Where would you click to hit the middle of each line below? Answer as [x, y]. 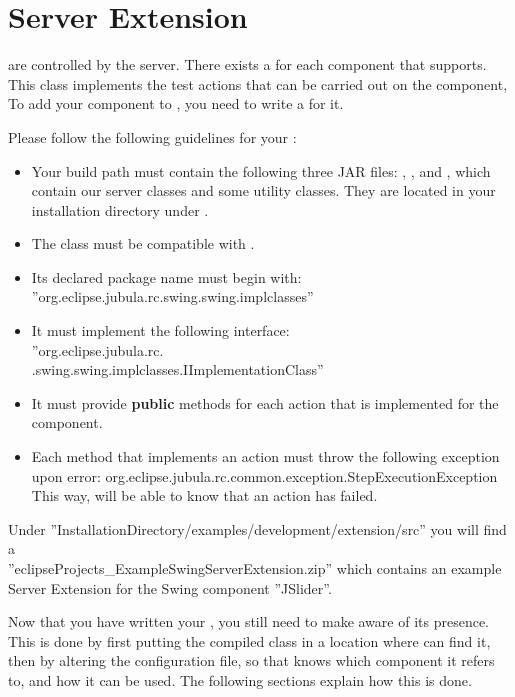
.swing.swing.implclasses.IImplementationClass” [177, 369]
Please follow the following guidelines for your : [152, 136]
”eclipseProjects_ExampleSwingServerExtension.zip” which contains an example [255, 568]
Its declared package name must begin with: [166, 276]
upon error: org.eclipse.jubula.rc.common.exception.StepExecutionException [264, 475]
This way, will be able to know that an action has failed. [204, 495]
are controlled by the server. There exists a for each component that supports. [247, 64]
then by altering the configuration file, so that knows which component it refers [251, 660]
